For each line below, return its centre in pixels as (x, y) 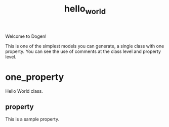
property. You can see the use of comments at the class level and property (83, 51)
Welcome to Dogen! (26, 36)
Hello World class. (24, 91)
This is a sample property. (32, 119)
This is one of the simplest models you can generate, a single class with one (85, 46)
